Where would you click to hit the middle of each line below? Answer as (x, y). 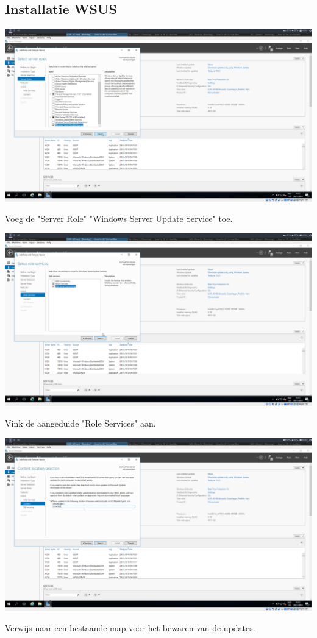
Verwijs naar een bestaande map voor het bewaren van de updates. (130, 627)
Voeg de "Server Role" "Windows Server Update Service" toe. (119, 218)
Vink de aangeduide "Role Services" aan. (80, 423)
